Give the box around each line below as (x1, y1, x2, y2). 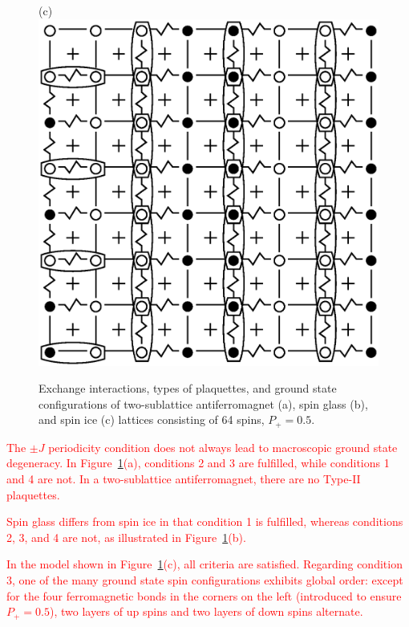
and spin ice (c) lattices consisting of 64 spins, (38, 411, 265, 428)
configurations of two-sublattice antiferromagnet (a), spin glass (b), (38, 395, 368, 412)
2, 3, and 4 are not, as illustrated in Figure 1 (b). (6, 528, 246, 545)
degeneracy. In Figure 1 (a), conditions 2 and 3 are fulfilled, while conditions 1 (6, 454, 390, 471)
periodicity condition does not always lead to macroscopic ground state (48, 438, 398, 455)
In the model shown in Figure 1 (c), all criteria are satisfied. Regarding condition (6, 556, 403, 572)
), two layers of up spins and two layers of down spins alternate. (49, 603, 363, 620)
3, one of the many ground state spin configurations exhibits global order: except (6, 572, 403, 588)
